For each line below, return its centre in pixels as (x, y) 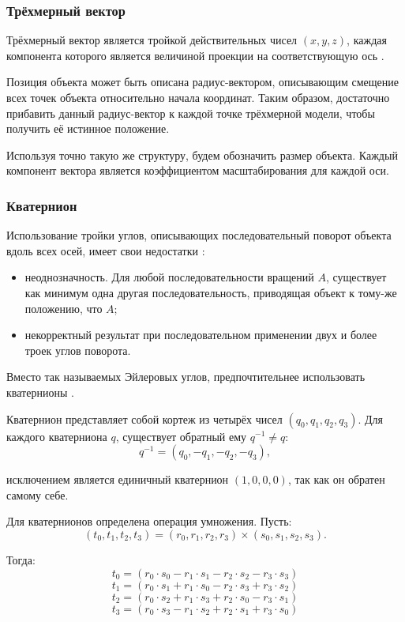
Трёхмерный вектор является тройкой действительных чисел (152, 40)
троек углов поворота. (78, 350)
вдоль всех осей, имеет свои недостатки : (106, 250)
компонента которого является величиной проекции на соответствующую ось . (195, 55)
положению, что (64, 308)
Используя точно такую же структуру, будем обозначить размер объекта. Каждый (202, 155)
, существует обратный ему (181, 436)
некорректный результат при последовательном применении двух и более (201, 335)
